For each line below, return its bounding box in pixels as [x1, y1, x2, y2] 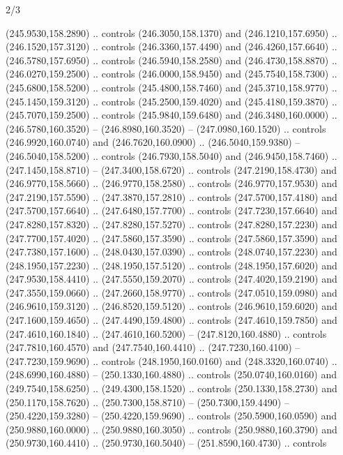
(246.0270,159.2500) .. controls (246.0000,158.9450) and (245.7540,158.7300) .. [6, 66, 337, 81]
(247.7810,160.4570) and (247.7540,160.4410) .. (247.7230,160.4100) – [6, 340, 300, 355]
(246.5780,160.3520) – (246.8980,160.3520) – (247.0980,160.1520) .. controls [6, 121, 326, 135]
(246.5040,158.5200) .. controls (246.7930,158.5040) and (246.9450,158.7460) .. [6, 148, 337, 163]
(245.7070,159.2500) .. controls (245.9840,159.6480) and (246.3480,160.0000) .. [6, 107, 337, 122]
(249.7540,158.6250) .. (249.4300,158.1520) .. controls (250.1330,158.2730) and [6, 381, 337, 396]
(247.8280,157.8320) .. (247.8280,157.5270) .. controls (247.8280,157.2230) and [6, 216, 337, 231]
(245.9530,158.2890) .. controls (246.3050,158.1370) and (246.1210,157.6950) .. [6, 25, 337, 40]
